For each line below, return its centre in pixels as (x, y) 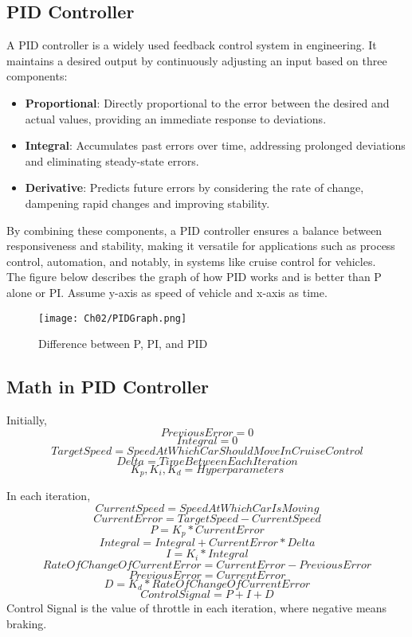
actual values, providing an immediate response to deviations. (176, 118)
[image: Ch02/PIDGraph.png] (113, 318)
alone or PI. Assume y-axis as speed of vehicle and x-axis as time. (167, 292)
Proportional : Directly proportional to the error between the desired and (207, 102)
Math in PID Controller (108, 387)
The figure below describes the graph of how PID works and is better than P (194, 277)
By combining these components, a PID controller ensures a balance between (194, 230)
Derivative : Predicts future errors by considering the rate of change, (194, 188)
